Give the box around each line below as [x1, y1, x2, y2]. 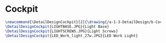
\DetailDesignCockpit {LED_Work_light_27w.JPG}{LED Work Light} [5, 33, 138, 38]
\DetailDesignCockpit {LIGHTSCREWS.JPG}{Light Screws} [5, 28, 119, 34]
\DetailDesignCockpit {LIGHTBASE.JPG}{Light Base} [5, 24, 110, 29]
